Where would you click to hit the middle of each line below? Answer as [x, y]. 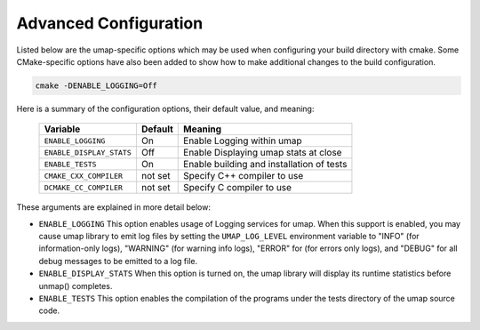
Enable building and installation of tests [265, 165]
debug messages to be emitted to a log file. [118, 261]
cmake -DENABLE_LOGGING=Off [96, 85]
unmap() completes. [76, 286]
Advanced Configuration [110, 23]
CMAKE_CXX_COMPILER [84, 176]
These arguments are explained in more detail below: [113, 207]
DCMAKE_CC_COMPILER [84, 187]
